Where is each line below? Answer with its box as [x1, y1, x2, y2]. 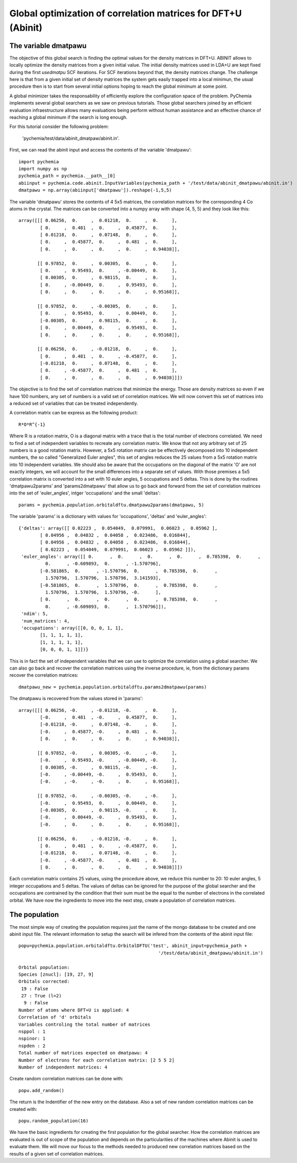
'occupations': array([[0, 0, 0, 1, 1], [21, 625, 123, 631]
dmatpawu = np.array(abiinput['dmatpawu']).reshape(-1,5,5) [18, 187, 172, 193]
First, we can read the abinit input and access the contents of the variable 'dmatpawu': [9, 147, 192, 153]
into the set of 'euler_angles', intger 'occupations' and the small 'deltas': [9, 490, 161, 496]
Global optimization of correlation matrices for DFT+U [9, 8, 242, 19]
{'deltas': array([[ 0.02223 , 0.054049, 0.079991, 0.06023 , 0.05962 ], [18, 525, 218, 531]
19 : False [21, 985, 48, 992]
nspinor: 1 [18, 1036, 46, 1042]
